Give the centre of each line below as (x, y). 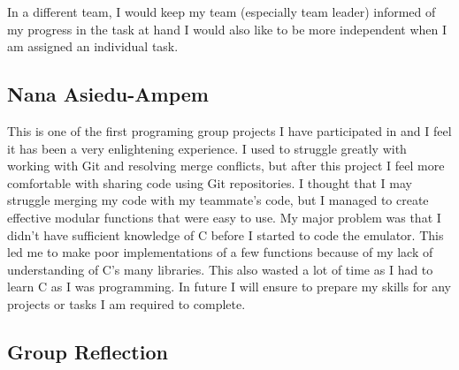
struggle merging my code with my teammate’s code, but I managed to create (218, 200)
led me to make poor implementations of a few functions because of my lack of (220, 252)
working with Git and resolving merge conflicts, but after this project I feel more (226, 166)
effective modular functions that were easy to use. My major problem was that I (224, 217)
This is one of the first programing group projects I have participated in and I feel (229, 130)
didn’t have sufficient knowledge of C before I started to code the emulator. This (226, 234)
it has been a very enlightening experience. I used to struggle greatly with (207, 148)
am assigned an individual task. (93, 46)
